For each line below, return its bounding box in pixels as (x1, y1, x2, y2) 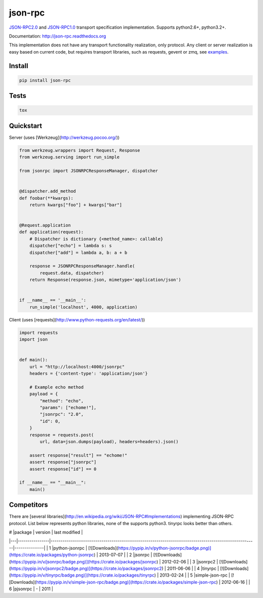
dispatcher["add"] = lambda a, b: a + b (29, 250, 128, 255)
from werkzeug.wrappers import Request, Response (19, 148, 140, 153)
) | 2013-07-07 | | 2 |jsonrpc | (94, 552, 152, 558)
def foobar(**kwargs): (19, 195, 74, 201)
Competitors (9, 501, 48, 509)
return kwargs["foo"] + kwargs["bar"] (29, 202, 122, 207)
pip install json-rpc (19, 77, 71, 83)
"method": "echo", (39, 398, 84, 404)
